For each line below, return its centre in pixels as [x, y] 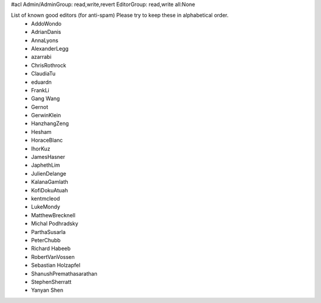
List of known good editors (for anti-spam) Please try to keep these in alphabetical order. [120, 15]
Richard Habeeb [51, 249]
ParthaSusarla [48, 232]
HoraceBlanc [47, 140]
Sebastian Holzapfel [56, 265]
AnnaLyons [45, 40]
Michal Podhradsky [55, 224]
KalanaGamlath [50, 182]
